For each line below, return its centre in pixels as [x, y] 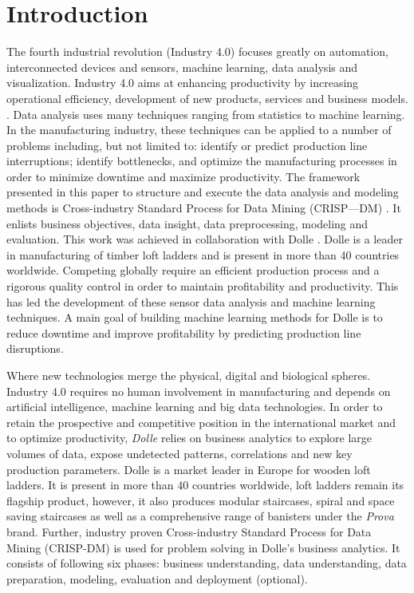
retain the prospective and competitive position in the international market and [201, 422]
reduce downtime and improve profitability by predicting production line [184, 332]
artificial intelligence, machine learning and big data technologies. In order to [195, 407]
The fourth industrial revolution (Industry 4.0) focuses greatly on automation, [197, 51]
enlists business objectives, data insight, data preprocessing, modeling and [187, 223]
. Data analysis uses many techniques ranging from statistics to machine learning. [206, 114]
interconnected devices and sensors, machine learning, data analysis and [182, 67]
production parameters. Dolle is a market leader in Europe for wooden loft [189, 469]
